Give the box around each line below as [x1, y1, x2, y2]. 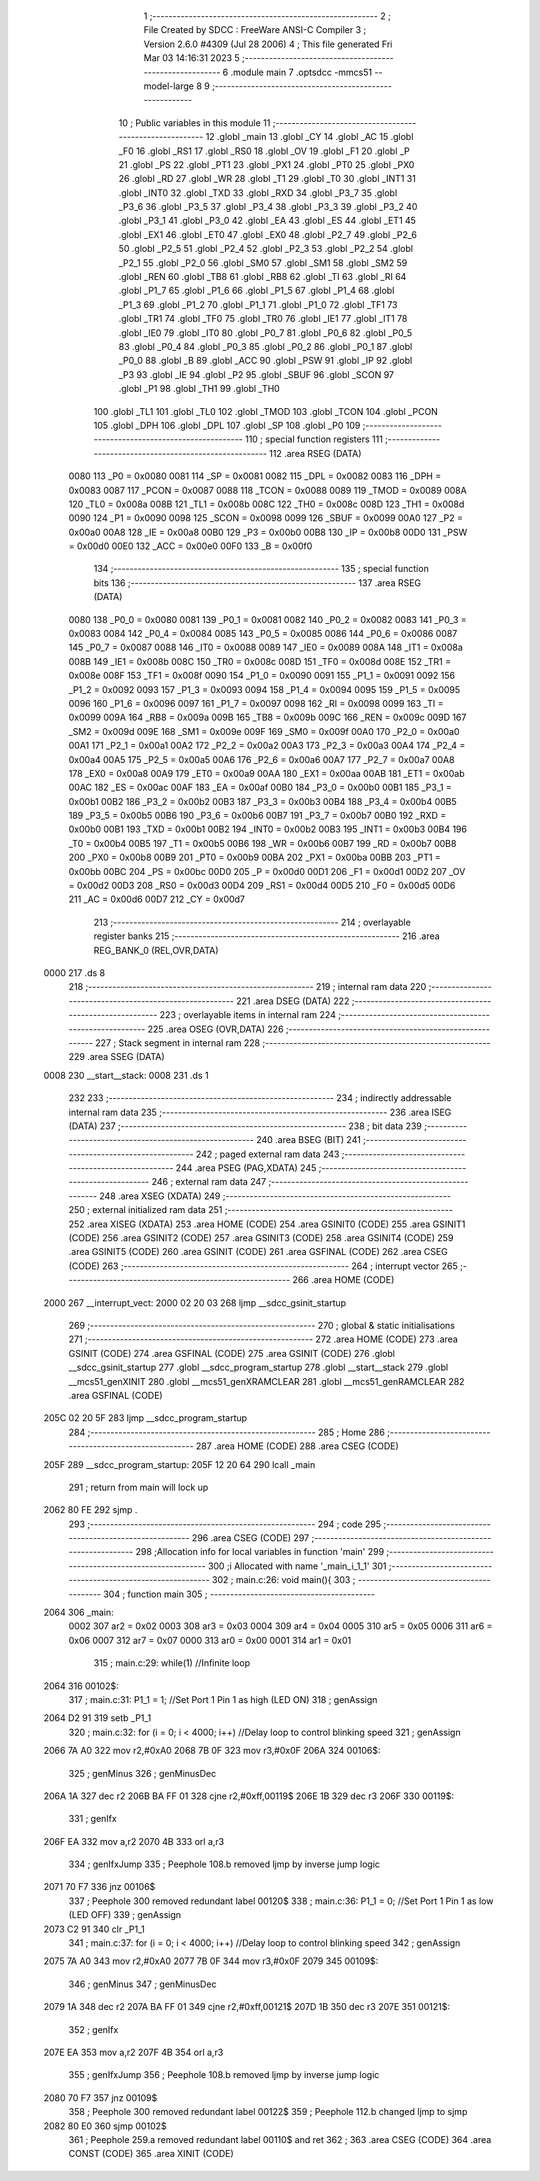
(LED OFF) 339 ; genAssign [68, 1909, 182, 1921]
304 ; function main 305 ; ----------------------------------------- [103, 1588, 376, 1600]
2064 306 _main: [43, 1606, 114, 1619]
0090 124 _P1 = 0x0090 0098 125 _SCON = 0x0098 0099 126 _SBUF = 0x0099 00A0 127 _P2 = [68, 512, 464, 524]
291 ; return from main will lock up [68, 1481, 209, 1493]
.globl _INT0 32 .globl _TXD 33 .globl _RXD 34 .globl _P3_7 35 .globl [118, 186, 398, 199]
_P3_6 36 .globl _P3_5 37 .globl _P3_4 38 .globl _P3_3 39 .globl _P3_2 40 [118, 201, 418, 213]
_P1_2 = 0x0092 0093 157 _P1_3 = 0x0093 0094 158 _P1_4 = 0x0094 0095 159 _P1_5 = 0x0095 [68, 683, 461, 695]
